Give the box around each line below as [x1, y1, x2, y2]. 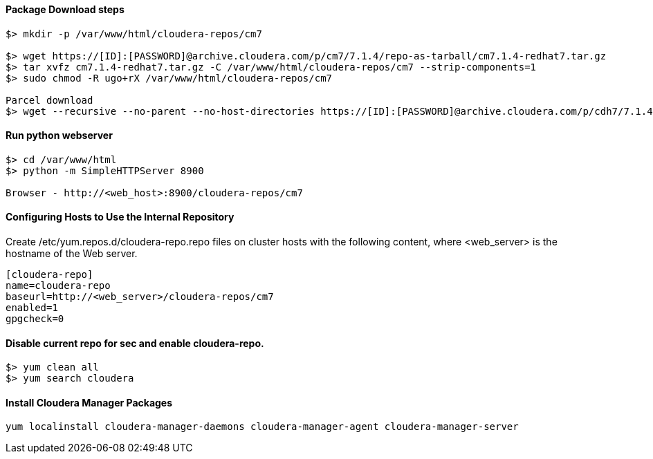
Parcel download [6, 94, 93, 106]
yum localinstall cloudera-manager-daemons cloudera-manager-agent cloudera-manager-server [6, 421, 519, 433]
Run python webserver [6, 129, 113, 142]
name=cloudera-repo [6, 280, 111, 292]
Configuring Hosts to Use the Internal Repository [6, 211, 234, 223]
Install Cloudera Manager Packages [6, 396, 173, 409]
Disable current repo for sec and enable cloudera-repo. [6, 337, 264, 349]
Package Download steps [6, 3, 125, 15]
